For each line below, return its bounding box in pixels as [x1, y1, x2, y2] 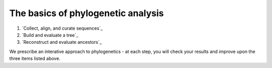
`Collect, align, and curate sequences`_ [22, 25, 103, 31]
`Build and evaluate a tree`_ [22, 32, 79, 38]
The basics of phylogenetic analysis [9, 8, 164, 19]
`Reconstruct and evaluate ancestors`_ [22, 39, 102, 45]
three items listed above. [9, 55, 60, 61]
